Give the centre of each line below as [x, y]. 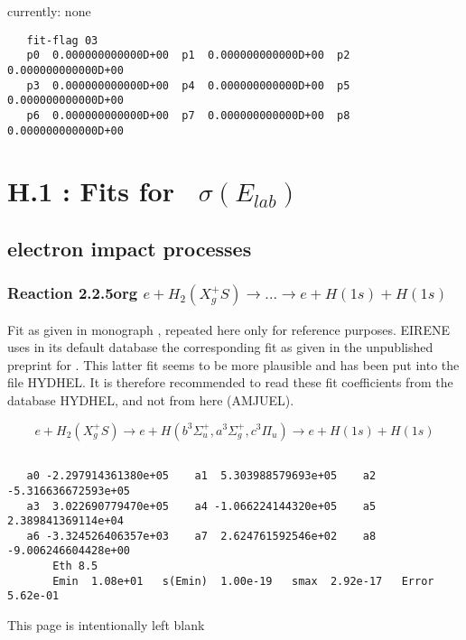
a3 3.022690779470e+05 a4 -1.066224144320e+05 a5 [201, 506]
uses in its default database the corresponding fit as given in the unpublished [220, 347]
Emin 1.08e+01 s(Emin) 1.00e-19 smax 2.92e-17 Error [243, 581]
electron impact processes [130, 248]
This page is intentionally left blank [106, 625]
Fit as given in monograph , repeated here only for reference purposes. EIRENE [228, 329]
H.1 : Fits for [91, 191]
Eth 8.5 [75, 566]
